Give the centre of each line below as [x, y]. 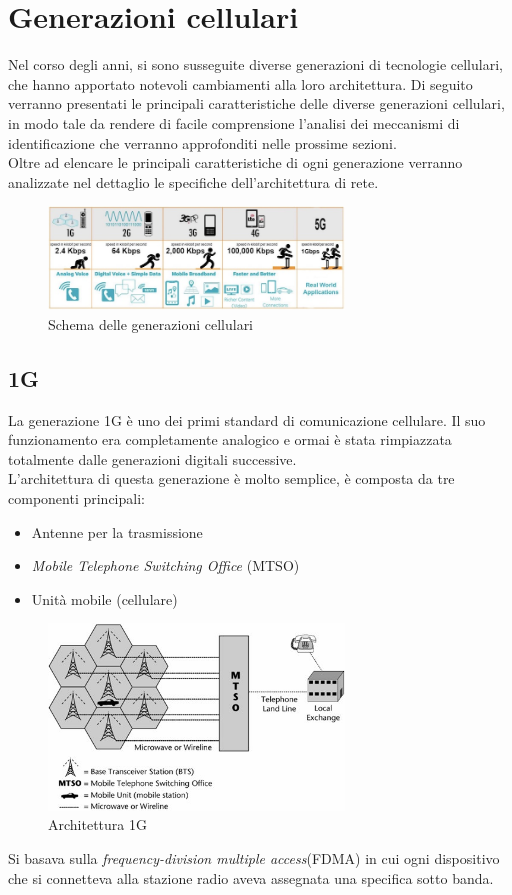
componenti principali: [76, 497]
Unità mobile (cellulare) [104, 598]
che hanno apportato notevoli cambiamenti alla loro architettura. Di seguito [240, 83]
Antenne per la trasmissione [117, 531]
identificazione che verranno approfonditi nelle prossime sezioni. [202, 142]
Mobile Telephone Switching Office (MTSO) [165, 565]
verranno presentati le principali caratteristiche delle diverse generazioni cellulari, [256, 103]
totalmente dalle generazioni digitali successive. [152, 458]
